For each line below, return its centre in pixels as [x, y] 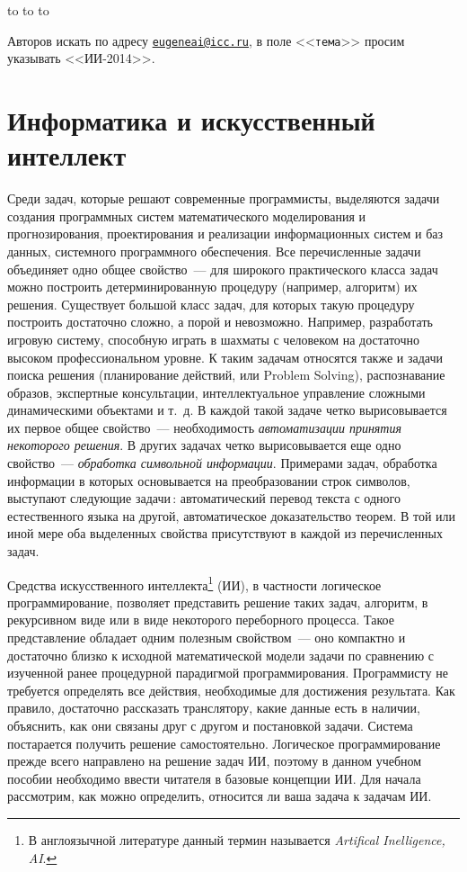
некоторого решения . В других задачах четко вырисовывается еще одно [204, 445]
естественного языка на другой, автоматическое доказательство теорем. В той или [232, 515]
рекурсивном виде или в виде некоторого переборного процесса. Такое [201, 620]
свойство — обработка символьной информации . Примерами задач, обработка [222, 463]
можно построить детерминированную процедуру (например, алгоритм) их [212, 287]
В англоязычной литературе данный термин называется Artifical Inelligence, [237, 840]
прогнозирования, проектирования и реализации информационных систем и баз [225, 234]
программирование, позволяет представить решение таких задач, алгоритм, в [218, 602]
